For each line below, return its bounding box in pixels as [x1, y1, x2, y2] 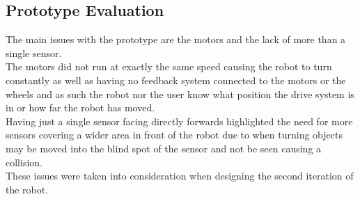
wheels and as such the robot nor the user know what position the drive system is [6, 86, 354, 101]
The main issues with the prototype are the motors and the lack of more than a [6, 32, 346, 47]
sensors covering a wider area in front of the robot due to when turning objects [6, 127, 343, 142]
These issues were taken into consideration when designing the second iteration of [6, 168, 354, 183]
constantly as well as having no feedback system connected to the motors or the [6, 72, 346, 87]
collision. [6, 154, 42, 169]
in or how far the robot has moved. [6, 100, 155, 115]
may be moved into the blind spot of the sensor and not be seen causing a [6, 141, 322, 155]
